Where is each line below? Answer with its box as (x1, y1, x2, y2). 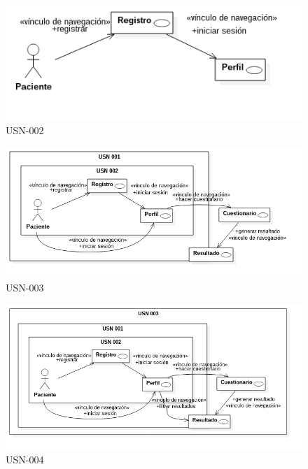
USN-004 (6, 452, 44, 467)
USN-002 (6, 123, 44, 138)
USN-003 (6, 280, 44, 295)
